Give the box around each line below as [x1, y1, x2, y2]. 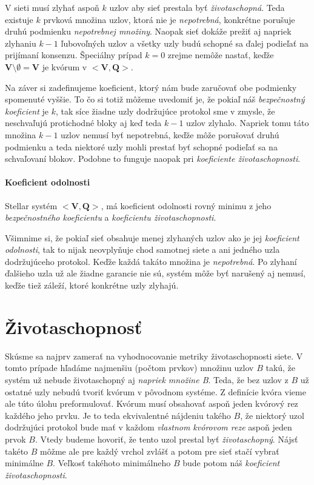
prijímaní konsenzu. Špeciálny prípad [5, 48, 142, 61]
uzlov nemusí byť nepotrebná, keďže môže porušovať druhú [61, 128, 279, 141]
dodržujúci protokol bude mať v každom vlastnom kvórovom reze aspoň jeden [5, 421, 292, 433]
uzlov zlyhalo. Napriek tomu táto [186, 116, 309, 129]
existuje [5, 13, 33, 25]
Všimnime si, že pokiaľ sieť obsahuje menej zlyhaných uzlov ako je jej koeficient [5, 231, 299, 244]
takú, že [266, 361, 296, 374]
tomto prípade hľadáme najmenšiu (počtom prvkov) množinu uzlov [5, 361, 254, 374]
